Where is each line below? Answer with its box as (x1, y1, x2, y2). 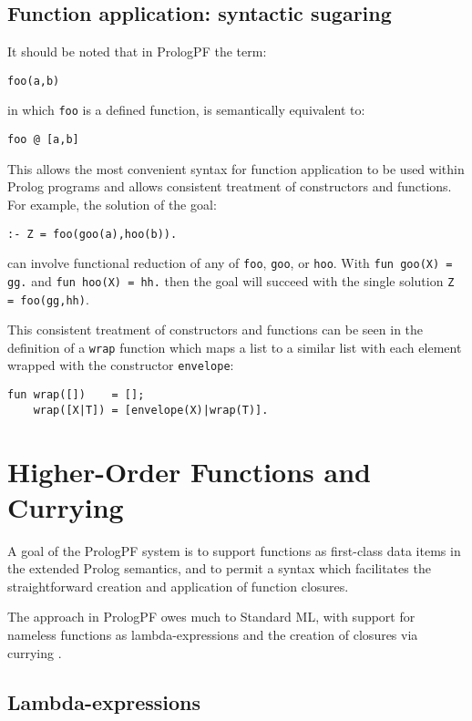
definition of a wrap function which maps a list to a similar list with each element (7, 337, 462, 356)
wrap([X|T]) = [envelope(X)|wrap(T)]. (33, 403, 269, 417)
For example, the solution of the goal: (7, 194, 217, 213)
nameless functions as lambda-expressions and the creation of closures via (7, 625, 418, 644)
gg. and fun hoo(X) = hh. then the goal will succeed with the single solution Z (7, 271, 455, 290)
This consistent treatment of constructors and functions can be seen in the (7, 320, 424, 339)
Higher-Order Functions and (7, 452, 371, 489)
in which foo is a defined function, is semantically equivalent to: (7, 100, 365, 119)
